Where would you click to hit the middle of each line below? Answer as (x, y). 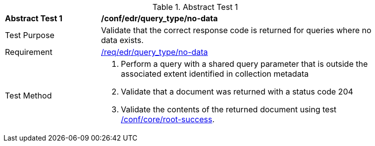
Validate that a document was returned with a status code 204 (237, 92)
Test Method (28, 96)
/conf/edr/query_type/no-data (160, 18)
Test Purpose (30, 35)
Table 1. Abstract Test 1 (195, 7)
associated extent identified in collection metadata (215, 74)
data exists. (122, 40)
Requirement (29, 52)
